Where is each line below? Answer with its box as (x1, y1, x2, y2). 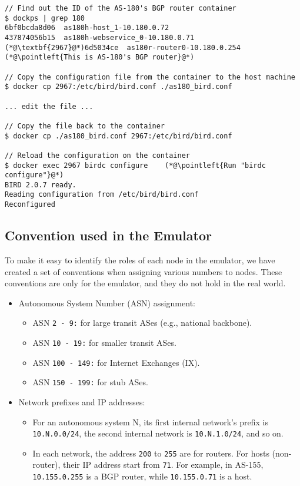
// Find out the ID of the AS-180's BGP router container (5, 4, 236, 12)
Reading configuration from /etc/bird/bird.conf (5, 190, 199, 199)
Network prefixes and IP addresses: (18, 395, 145, 408)
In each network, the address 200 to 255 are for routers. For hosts (32, 447, 269, 459)
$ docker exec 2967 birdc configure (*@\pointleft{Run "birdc (5, 161, 266, 170)
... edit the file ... (5, 102, 94, 111)
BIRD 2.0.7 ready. (5, 180, 76, 189)
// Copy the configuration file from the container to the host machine (5, 72, 295, 81)
